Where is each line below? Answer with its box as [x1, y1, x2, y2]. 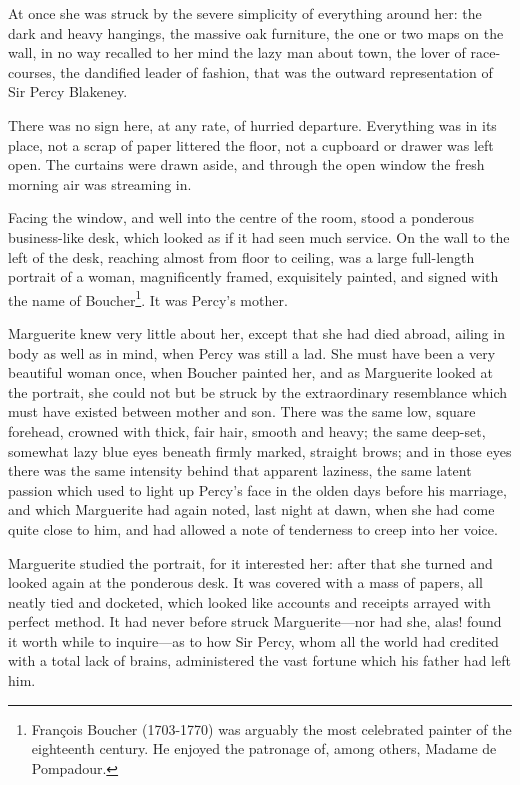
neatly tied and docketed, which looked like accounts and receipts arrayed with [8, 591, 491, 612]
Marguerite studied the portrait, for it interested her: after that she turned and [8, 552, 493, 573]
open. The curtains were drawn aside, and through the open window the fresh [8, 154, 485, 175]
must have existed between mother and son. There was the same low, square [8, 401, 476, 422]
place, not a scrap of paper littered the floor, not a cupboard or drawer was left [8, 134, 494, 155]
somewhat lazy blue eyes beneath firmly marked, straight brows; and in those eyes [8, 440, 512, 461]
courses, [8, 61, 56, 82]
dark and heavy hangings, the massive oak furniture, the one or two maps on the [8, 22, 504, 43]
